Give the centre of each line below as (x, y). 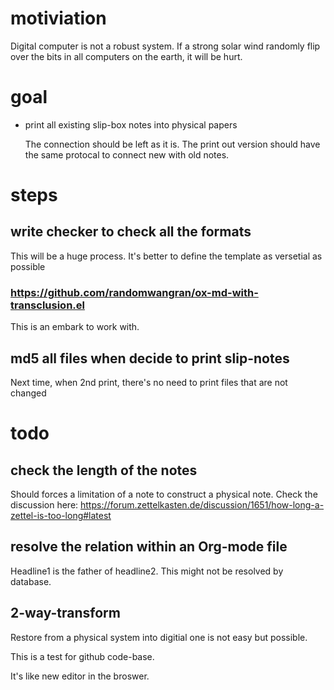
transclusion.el (47, 305)
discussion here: (44, 504)
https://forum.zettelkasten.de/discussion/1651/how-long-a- (202, 504)
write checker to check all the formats (131, 232)
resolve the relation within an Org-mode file (149, 547)
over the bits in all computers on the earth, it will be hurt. (126, 56)
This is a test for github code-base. (82, 656)
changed (28, 393)
